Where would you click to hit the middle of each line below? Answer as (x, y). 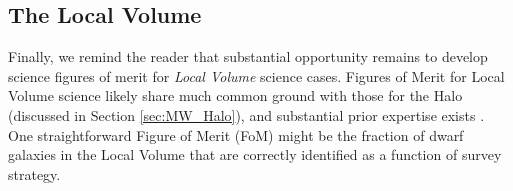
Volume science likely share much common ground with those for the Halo (235, 95)
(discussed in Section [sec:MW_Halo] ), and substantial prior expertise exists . (246, 114)
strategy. (34, 173)
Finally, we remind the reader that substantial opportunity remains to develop (248, 56)
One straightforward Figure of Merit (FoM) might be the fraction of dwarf (236, 134)
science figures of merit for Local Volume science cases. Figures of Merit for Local (256, 75)
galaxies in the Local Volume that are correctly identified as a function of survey (255, 154)
